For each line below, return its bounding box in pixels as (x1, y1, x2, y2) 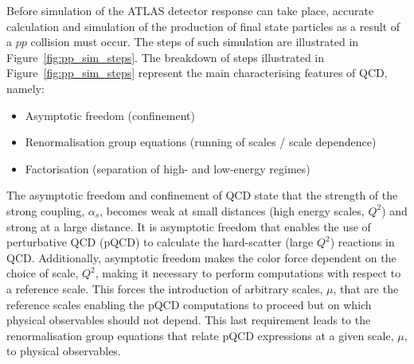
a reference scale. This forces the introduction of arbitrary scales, (6, 280, 323, 296)
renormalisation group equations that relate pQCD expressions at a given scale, (6, 327, 394, 343)
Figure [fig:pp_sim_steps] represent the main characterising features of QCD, (6, 64, 388, 81)
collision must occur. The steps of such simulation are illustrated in (30, 33, 359, 50)
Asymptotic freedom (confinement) (25, 106, 196, 123)
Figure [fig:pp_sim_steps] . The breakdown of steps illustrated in (6, 48, 325, 65)
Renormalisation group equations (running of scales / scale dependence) (25, 134, 377, 150)
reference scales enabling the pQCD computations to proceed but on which (6, 296, 372, 312)
